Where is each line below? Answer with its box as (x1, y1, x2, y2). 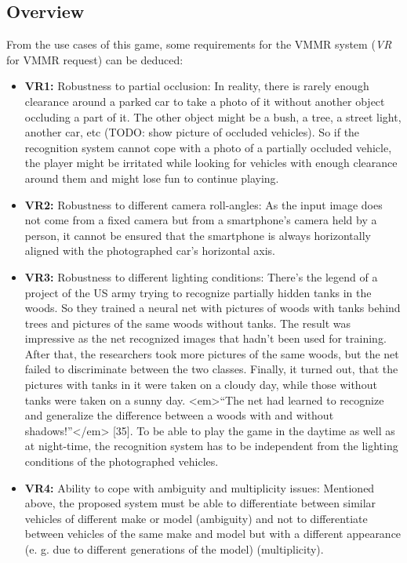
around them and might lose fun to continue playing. (24, 169, 279, 186)
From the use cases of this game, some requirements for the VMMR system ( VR (6, 36, 392, 53)
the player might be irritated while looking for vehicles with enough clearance (24, 154, 398, 171)
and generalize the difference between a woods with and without (24, 407, 334, 423)
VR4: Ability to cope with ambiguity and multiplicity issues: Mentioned (24, 479, 375, 496)
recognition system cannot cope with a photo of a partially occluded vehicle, (24, 139, 392, 155)
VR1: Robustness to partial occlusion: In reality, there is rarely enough (24, 78, 369, 94)
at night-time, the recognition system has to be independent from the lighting (24, 438, 398, 454)
